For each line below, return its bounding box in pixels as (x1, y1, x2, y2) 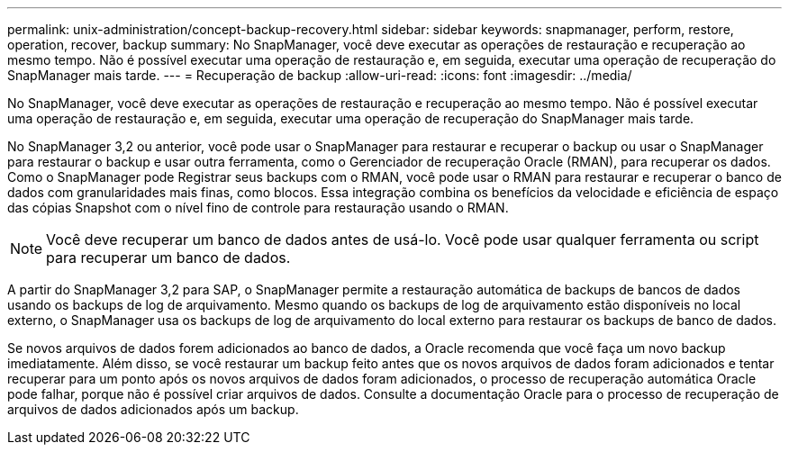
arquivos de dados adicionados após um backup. (7, 402, 299, 417)
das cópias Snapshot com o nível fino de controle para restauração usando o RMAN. (7, 200, 509, 215)
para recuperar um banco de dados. (46, 249, 291, 267)
